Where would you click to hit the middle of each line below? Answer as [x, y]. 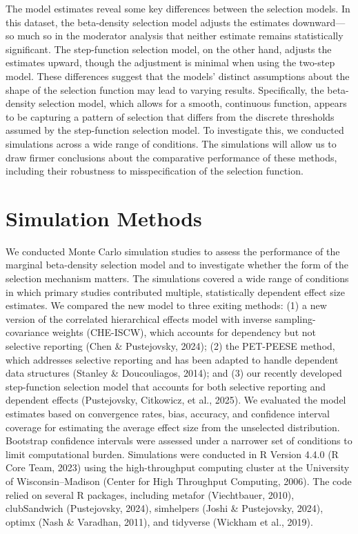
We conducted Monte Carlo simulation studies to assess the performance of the [173, 251]
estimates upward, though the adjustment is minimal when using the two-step [170, 62]
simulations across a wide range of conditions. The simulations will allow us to [171, 143]
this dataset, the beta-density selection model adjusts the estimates [148, 22]
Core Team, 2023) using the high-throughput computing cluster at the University [178, 467]
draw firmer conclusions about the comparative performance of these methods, [171, 157]
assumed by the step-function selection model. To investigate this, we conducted [175, 130]
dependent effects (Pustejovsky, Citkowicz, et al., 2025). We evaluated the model [176, 400]
